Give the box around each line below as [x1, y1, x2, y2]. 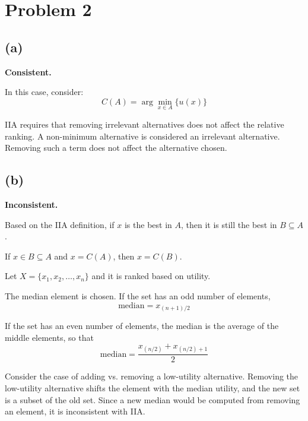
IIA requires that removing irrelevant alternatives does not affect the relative [5, 118, 284, 130]
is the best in [124, 218, 172, 230]
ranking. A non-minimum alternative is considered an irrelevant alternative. [5, 129, 280, 142]
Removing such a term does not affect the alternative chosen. [5, 141, 227, 154]
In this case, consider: [5, 86, 84, 98]
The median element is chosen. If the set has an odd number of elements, [5, 289, 271, 302]
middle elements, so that [5, 331, 94, 343]
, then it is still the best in [181, 218, 277, 230]
